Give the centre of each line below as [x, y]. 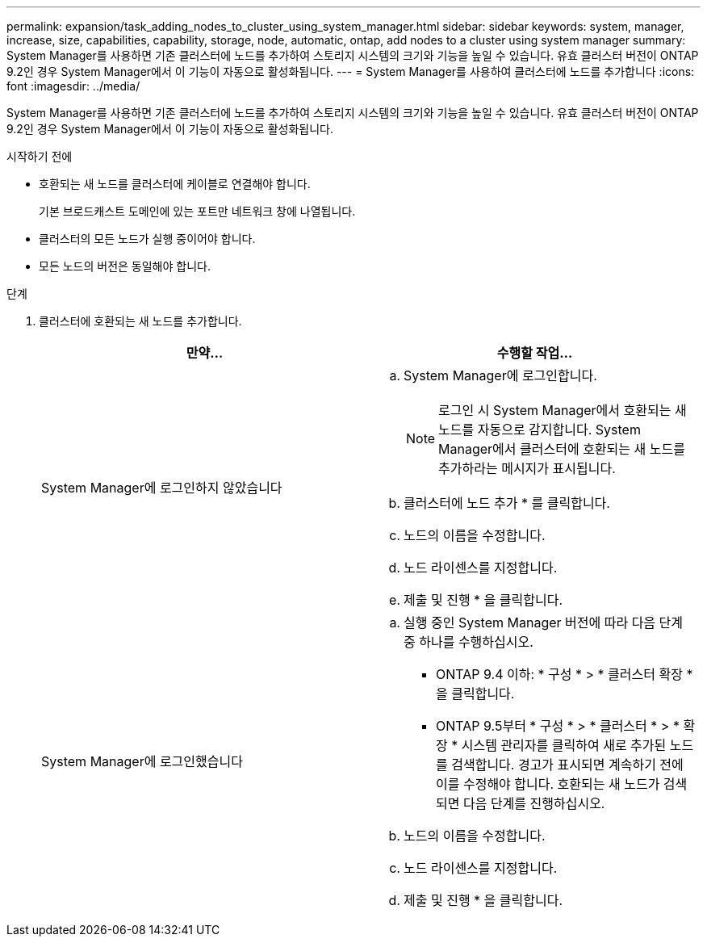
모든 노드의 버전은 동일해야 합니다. [125, 266]
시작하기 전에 [40, 156]
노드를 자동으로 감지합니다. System [540, 430]
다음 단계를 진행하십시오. [534, 803]
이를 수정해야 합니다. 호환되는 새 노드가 [548, 784]
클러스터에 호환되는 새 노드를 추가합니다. [140, 321]
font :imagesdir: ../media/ [73, 86]
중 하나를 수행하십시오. [469, 642]
